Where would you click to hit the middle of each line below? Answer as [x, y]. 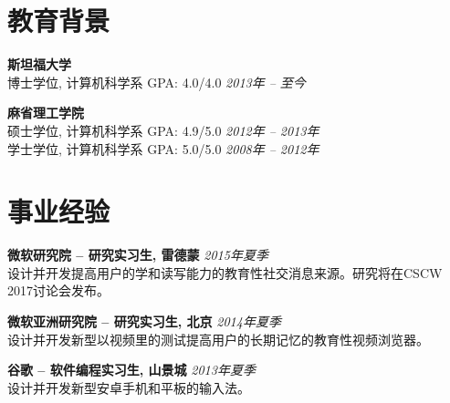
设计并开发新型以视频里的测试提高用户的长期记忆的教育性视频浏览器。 [218, 339]
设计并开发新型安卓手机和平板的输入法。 [129, 387]
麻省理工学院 [46, 113]
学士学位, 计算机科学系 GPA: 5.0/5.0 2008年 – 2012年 [163, 148]
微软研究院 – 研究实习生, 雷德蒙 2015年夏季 [138, 255]
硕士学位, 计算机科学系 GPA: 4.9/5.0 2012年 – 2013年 [163, 130]
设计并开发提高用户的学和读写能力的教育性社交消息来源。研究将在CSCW [225, 272]
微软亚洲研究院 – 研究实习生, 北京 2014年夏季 [144, 321]
